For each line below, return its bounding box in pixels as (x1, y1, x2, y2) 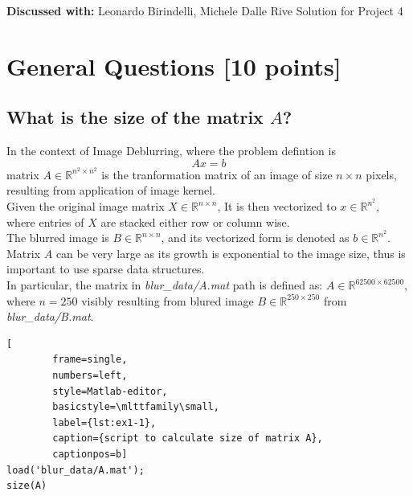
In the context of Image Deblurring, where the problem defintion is (6, 142, 336, 159)
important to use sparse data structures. (6, 260, 205, 277)
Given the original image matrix (6, 198, 165, 215)
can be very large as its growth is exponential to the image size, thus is (55, 244, 406, 261)
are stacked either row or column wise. (100, 213, 290, 230)
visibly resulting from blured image (81, 292, 254, 309)
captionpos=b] (52, 449, 128, 460)
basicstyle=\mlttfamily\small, (52, 401, 219, 413)
